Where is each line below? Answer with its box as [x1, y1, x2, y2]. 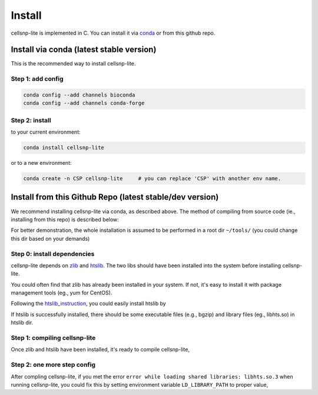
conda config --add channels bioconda [23, 92, 135, 98]
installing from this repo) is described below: [11, 215, 119, 223]
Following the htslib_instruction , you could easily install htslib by [11, 300, 166, 307]
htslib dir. [11, 319, 34, 326]
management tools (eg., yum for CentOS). [11, 289, 112, 297]
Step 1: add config [11, 75, 64, 83]
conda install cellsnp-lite [23, 144, 104, 151]
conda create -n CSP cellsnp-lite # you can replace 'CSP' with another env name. [23, 175, 281, 182]
